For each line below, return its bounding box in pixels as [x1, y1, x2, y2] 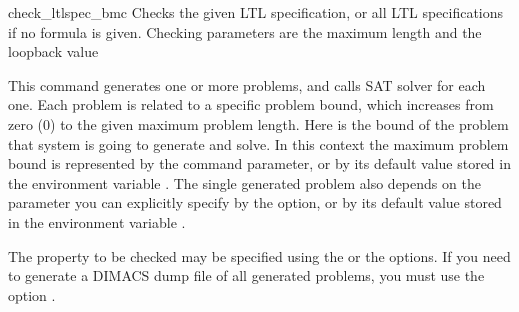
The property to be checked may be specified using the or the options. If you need [8, 245, 511, 266]
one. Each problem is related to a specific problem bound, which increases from [8, 94, 494, 115]
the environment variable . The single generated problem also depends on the [8, 172, 481, 193]
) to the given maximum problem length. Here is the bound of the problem [50, 113, 509, 134]
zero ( [8, 113, 44, 134]
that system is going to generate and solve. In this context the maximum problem [8, 133, 509, 154]
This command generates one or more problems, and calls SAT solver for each [8, 74, 486, 95]
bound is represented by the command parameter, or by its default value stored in [8, 153, 511, 174]
